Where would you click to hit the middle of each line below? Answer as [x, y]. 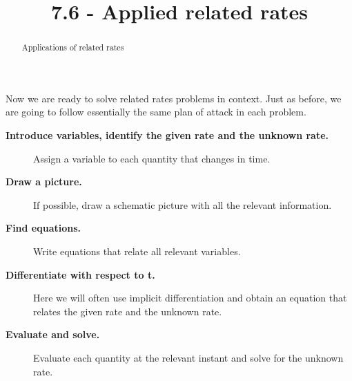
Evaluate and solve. [53, 334]
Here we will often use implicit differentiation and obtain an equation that [190, 298]
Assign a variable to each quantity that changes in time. [152, 158]
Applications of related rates [73, 47]
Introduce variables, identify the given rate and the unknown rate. [167, 135]
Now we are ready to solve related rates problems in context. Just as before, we [174, 98]
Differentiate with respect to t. [80, 274]
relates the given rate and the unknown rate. [128, 311]
